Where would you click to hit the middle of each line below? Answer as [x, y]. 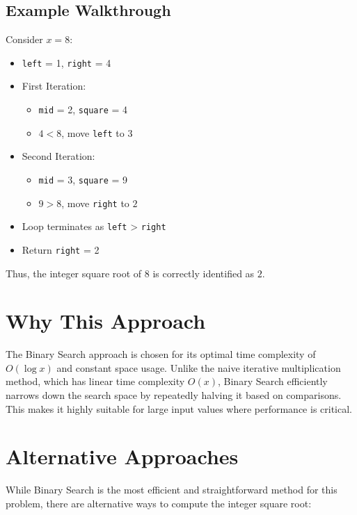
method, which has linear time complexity [95, 381]
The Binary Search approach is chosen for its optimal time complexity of [161, 354]
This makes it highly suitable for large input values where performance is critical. [179, 408]
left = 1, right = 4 [66, 62]
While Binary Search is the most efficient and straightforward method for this [172, 490]
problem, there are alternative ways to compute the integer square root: [159, 503]
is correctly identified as [204, 273]
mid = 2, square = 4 [83, 109]
